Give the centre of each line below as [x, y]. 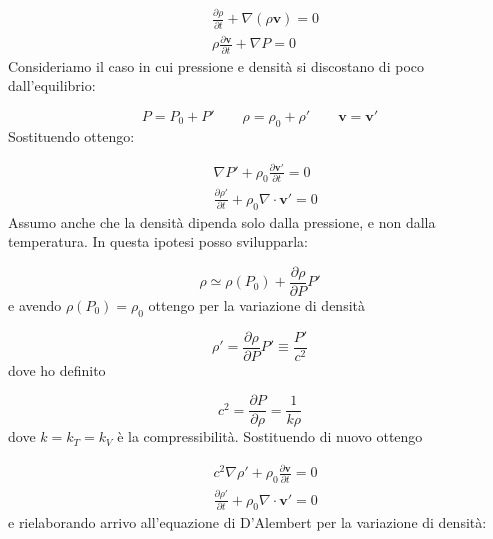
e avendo [35, 304]
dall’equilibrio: [52, 85]
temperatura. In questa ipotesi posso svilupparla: [158, 241]
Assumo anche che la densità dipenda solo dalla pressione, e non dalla [222, 221]
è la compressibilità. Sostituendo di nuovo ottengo [270, 436]
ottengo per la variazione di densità [256, 304]
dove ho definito [57, 369]
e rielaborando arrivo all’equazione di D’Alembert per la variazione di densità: [247, 522]
